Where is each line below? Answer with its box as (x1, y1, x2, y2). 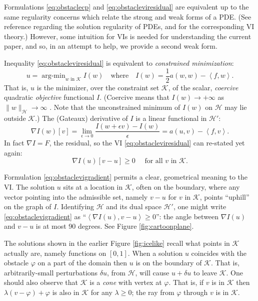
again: (4, 147, 22, 158)
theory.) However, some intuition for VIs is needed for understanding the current (4, 31, 251, 41)
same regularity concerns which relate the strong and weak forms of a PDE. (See (4, 11, 251, 22)
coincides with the (191, 247, 247, 258)
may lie (224, 101, 247, 112)
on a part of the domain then (37, 257, 127, 268)
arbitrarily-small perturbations (4, 267, 98, 277)
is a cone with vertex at (89, 277, 162, 287)
